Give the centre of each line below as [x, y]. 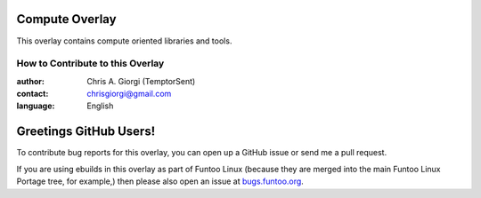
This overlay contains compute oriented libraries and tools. [124, 41]
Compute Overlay [66, 19]
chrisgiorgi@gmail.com [129, 94]
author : [30, 81]
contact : [33, 94]
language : [36, 106]
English [100, 106]
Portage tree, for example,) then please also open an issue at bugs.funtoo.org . [160, 181]
